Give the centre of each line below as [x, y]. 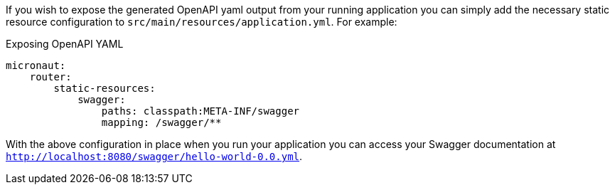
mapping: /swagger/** [161, 122]
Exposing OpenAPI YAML [65, 44]
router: [50, 77]
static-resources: [105, 88]
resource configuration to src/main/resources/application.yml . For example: [202, 22]
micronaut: [36, 65]
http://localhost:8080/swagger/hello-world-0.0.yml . [154, 156]
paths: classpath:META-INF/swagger [200, 111]
